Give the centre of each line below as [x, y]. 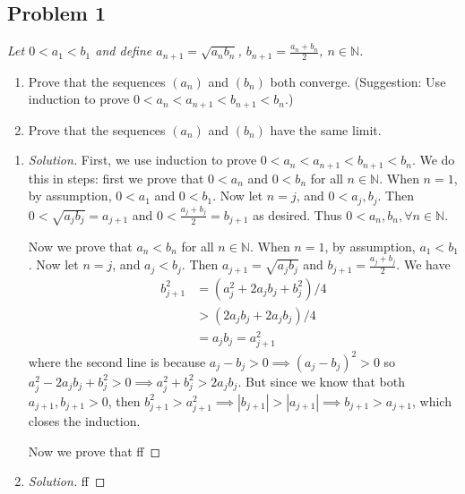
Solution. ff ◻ [67, 481]
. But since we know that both [321, 381]
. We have [423, 264]
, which [432, 400]
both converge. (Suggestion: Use [358, 81]
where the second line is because [117, 361]
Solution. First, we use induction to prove [142, 160]
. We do [433, 160]
